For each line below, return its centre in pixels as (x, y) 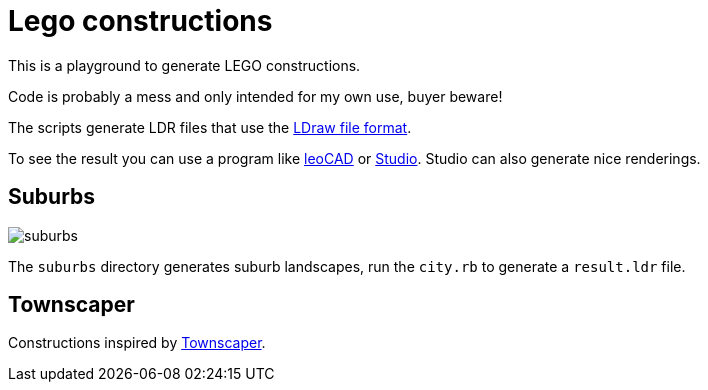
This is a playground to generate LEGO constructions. (184, 65)
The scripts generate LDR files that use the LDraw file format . (210, 127)
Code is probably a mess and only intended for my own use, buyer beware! (255, 96)
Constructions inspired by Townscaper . (137, 343)
